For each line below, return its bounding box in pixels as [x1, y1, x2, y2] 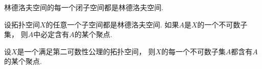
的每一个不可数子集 [161, 46, 226, 56]
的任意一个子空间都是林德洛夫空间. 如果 [45, 19, 179, 29]
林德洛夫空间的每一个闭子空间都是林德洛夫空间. [4, 2, 163, 12]
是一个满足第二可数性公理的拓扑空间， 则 [17, 46, 156, 56]
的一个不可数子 [197, 19, 248, 29]
